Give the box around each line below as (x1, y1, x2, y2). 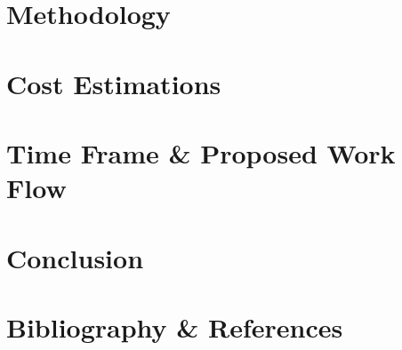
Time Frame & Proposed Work (6, 134, 396, 171)
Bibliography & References (6, 308, 343, 345)
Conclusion (6, 239, 144, 275)
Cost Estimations (6, 65, 221, 101)
